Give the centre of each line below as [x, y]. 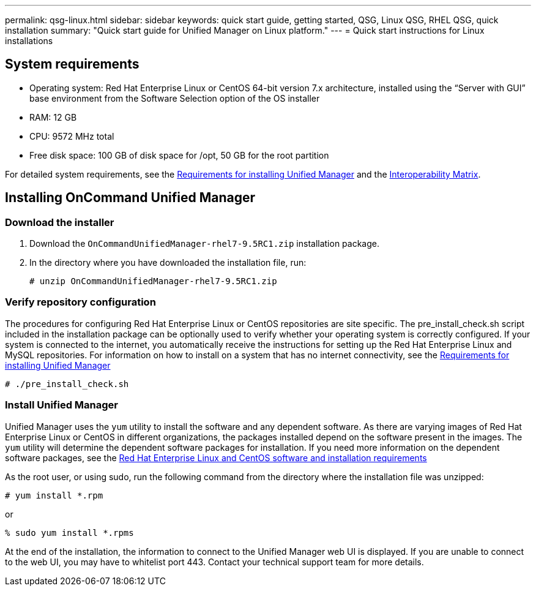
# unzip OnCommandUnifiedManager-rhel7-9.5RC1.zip [153, 281]
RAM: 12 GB [53, 117]
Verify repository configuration [80, 302]
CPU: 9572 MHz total [72, 136]
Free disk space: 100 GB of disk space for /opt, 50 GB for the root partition [179, 155]
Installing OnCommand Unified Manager [130, 198]
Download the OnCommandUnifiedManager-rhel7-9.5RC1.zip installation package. [205, 244]
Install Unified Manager [62, 405]
